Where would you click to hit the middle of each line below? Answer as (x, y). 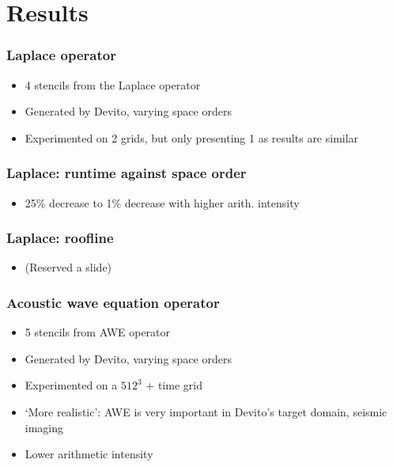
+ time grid (174, 385)
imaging (44, 427)
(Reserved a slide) (68, 267)
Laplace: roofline (60, 238)
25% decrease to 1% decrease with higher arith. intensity (162, 202)
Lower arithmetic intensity (89, 454)
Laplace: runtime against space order (127, 173)
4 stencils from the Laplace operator (113, 84)
